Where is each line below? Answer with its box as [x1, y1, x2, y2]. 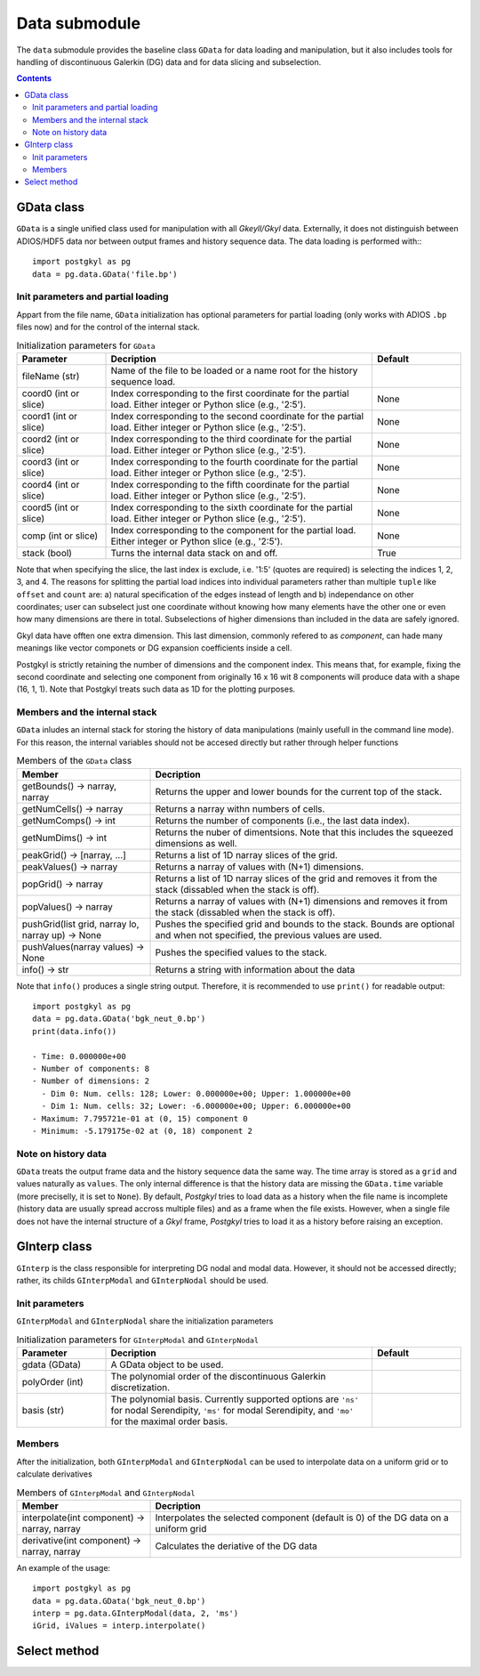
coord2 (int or [21, 433, 80, 445]
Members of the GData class [16, 755, 132, 767]
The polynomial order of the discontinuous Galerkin [110, 1370, 326, 1382]
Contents [16, 73, 52, 84]
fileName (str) [21, 369, 80, 382]
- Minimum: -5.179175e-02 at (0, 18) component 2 [32, 1126, 253, 1136]
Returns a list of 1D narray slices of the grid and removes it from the [155, 872, 437, 885]
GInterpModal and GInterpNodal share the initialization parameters [16, 1316, 274, 1326]
